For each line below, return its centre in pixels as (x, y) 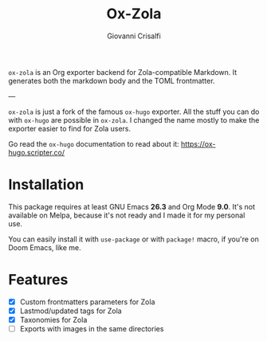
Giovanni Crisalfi (134, 36)
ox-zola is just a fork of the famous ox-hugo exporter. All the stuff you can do (134, 112)
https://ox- (198, 143)
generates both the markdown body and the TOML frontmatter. (112, 80)
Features (38, 280)
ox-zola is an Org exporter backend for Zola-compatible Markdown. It (123, 72)
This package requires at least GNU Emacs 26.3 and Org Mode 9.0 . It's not (132, 206)
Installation (46, 185)
